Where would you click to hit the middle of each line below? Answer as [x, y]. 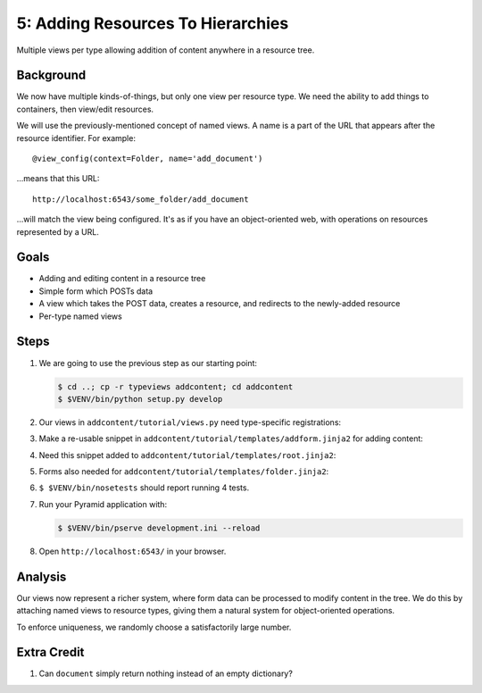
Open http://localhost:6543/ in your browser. [133, 551]
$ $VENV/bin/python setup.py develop [140, 399]
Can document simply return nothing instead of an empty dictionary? [166, 673]
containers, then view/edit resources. [85, 109]
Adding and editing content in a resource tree [122, 279]
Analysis [42, 576]
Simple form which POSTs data [96, 291]
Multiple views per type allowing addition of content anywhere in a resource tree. [166, 50]
